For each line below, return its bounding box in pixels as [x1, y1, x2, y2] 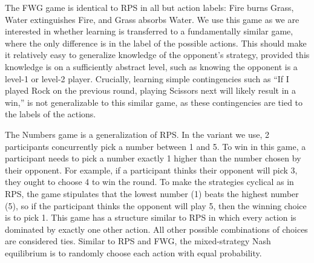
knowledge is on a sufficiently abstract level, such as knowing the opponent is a [5, 60, 298, 73]
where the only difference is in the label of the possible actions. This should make [5, 36, 307, 49]
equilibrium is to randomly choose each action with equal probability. [5, 246, 262, 259]
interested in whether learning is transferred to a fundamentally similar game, [5, 25, 293, 37]
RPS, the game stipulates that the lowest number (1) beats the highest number [5, 187, 299, 200]
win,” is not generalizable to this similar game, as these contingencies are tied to [5, 96, 303, 108]
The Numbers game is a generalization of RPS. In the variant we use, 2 [5, 128, 270, 140]
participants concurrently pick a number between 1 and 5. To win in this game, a [5, 140, 306, 152]
